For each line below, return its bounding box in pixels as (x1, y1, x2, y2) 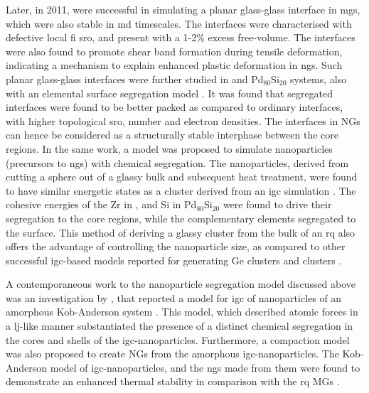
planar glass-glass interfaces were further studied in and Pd (6, 71, 264, 86)
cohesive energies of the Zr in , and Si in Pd (6, 197, 197, 212)
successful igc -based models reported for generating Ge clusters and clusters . (6, 252, 342, 267)
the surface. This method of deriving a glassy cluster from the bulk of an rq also (6, 225, 355, 239)
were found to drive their (223, 197, 332, 212)
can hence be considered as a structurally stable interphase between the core (6, 127, 338, 142)
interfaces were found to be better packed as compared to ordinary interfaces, (6, 99, 343, 114)
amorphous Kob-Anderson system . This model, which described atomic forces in (6, 304, 358, 319)
